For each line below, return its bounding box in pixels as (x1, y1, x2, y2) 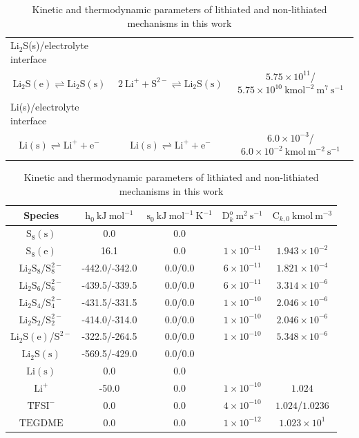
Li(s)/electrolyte (10, 99, 79, 114)
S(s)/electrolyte (23, 38, 88, 53)
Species (23, 208, 59, 222)
